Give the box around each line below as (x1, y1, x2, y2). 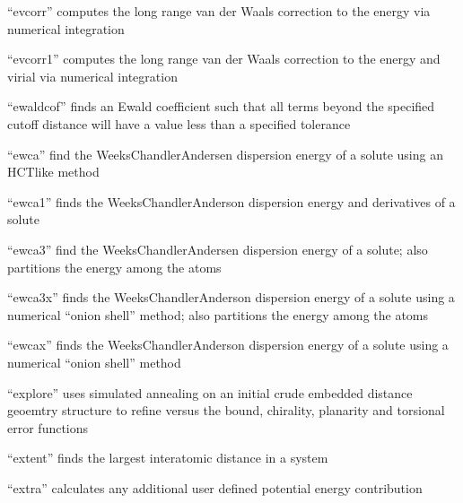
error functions (7, 418, 89, 437)
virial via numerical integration (7, 66, 178, 85)
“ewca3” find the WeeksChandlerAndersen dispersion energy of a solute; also (7, 239, 428, 258)
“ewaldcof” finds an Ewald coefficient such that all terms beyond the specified (7, 97, 435, 116)
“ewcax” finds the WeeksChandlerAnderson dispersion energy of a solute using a (7, 335, 449, 354)
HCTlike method (7, 162, 100, 181)
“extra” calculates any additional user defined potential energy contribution (7, 478, 423, 497)
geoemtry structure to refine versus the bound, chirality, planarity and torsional (7, 401, 445, 420)
